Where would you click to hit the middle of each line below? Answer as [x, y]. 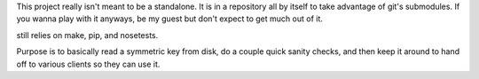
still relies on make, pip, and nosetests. [87, 35]
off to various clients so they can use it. [88, 64]
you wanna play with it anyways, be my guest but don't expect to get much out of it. [170, 19]
